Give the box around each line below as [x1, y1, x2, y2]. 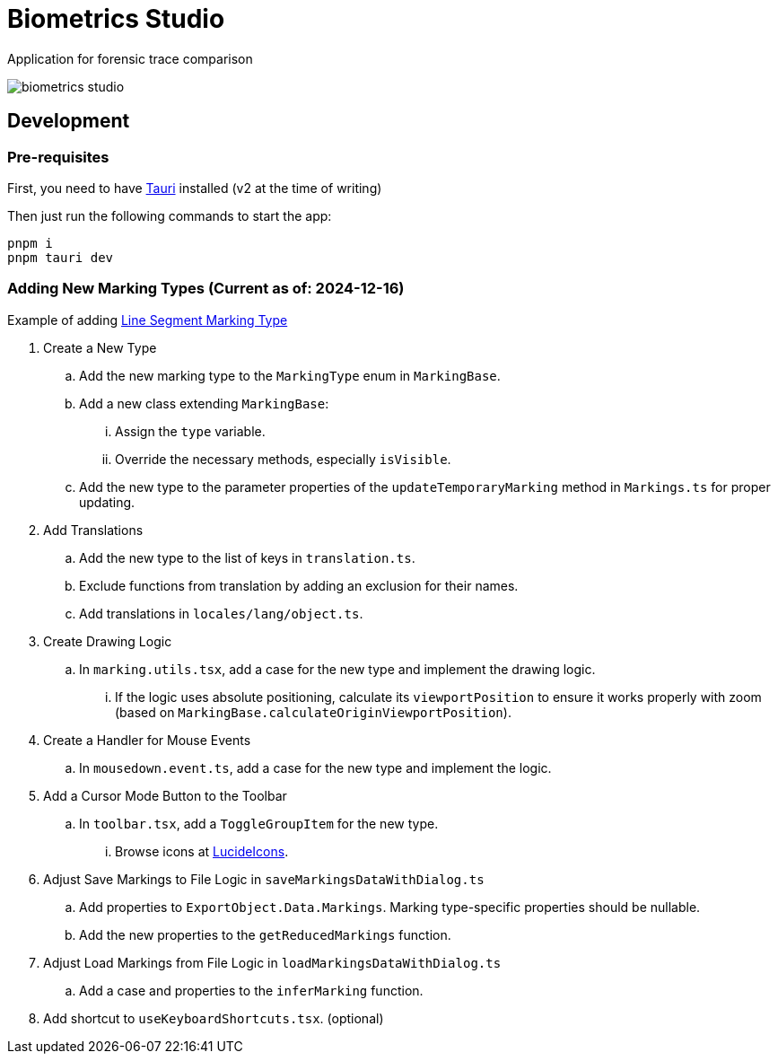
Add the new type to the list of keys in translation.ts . [79, 549, 415, 566]
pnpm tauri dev [7, 250, 114, 265]
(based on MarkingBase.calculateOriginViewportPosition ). [115, 704, 511, 720]
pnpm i [7, 235, 53, 250]
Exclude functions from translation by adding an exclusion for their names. [79, 577, 519, 593]
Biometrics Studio [7, 4, 225, 34]
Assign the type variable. [115, 423, 266, 439]
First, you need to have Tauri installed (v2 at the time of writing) [7, 180, 382, 196]
